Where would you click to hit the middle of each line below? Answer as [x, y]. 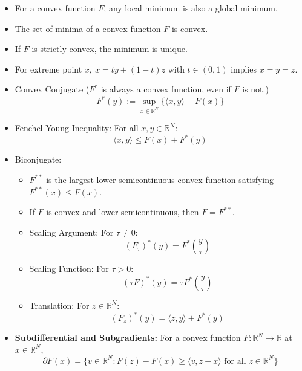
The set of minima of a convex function [88, 28]
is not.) [255, 89]
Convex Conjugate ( [52, 89]
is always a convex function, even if [166, 89]
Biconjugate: [38, 159]
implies [244, 69]
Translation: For [59, 305]
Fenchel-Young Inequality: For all [77, 128]
